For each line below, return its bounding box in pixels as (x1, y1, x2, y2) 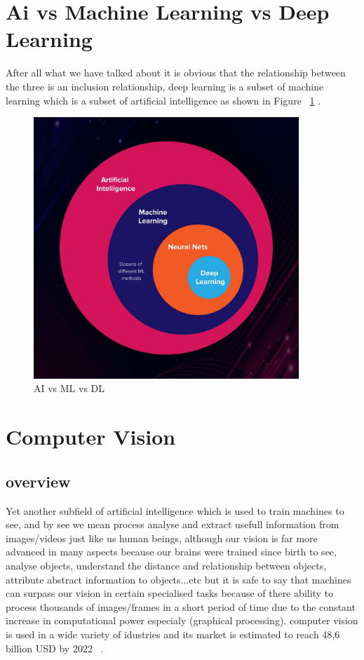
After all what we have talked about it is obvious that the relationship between (6, 65, 346, 80)
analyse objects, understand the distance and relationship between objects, (6, 558, 327, 572)
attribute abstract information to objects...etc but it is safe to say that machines (6, 572, 351, 586)
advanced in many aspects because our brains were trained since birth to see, (6, 544, 337, 559)
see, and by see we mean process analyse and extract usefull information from (6, 517, 339, 532)
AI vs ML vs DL (34, 381, 105, 396)
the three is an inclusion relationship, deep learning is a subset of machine (6, 79, 324, 93)
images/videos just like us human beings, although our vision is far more (6, 530, 318, 545)
